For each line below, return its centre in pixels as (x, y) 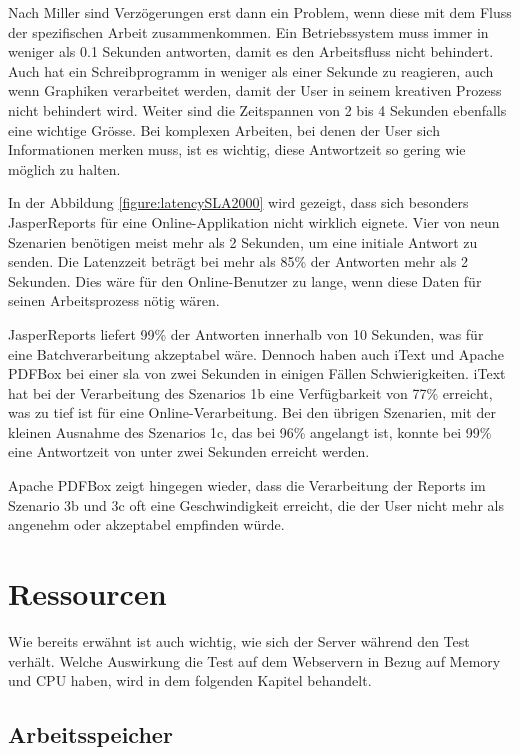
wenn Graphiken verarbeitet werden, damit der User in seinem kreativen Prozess (255, 90)
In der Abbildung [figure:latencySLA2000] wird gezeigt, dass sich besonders (238, 202)
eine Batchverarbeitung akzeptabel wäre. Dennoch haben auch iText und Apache (256, 353)
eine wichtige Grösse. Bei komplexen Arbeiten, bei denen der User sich (224, 129)
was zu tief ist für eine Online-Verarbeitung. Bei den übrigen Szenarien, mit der (252, 412)
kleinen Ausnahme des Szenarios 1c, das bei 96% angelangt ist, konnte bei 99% (250, 431)
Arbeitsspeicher (90, 734)
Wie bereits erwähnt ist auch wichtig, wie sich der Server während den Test (239, 640)
